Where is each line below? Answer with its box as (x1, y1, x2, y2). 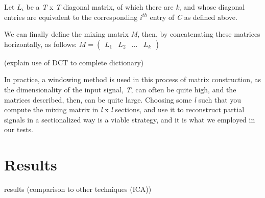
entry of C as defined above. (150, 11, 237, 22)
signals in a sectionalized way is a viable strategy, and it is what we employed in (4, 114, 255, 125)
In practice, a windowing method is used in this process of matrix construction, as (4, 74, 261, 85)
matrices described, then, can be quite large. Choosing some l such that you (4, 94, 242, 105)
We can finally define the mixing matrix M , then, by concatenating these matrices (4, 29, 260, 39)
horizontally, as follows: (4, 38, 77, 49)
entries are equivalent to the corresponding (4, 11, 138, 22)
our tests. (4, 124, 33, 135)
